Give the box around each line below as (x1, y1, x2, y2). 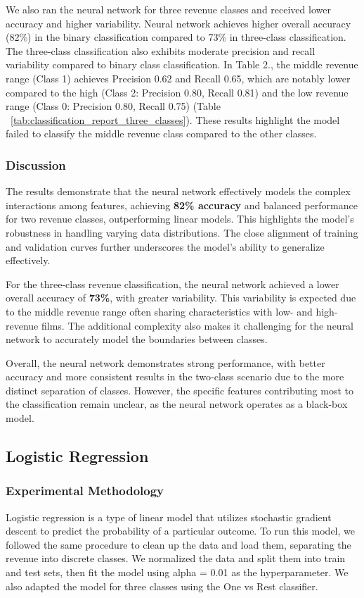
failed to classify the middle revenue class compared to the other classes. (6, 126, 317, 141)
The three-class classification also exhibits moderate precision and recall (6, 43, 316, 58)
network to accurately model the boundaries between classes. (6, 332, 268, 347)
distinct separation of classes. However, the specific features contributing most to (6, 382, 354, 397)
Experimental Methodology (6, 482, 164, 499)
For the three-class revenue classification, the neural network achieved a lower (6, 276, 339, 291)
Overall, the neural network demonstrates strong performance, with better (6, 355, 325, 370)
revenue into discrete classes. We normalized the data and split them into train (6, 551, 346, 566)
